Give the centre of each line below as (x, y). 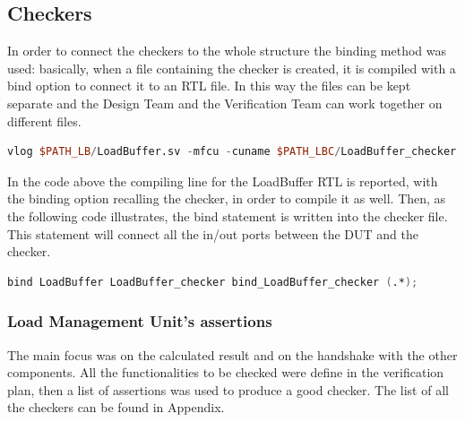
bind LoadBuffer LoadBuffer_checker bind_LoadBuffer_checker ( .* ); (213, 282)
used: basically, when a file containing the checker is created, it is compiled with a (232, 68)
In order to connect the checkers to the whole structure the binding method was (227, 51)
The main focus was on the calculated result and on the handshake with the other (232, 354)
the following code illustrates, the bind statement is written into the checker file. (228, 215)
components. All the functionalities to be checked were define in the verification (226, 372)
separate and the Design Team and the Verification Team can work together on (225, 103)
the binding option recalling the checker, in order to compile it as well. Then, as (227, 198)
